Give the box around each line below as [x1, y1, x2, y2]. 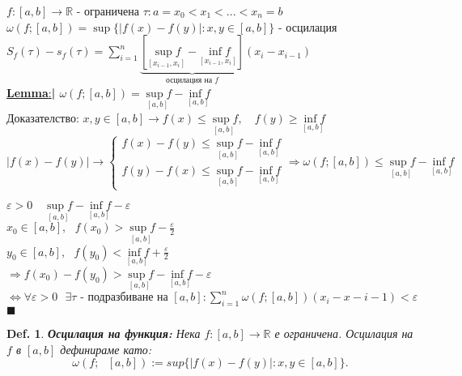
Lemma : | [6, 83, 56, 100]
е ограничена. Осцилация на [274, 325, 413, 342]
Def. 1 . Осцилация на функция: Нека [6, 325, 201, 342]
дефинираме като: [60, 340, 152, 357]
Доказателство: [6, 109, 79, 126]
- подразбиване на [80, 292, 168, 304]
